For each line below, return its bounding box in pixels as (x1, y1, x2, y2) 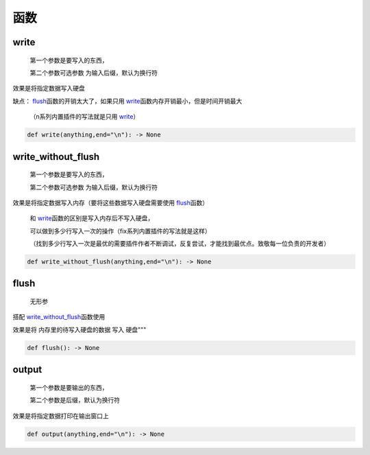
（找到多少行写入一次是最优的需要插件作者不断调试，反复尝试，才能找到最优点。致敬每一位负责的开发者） (29, 240, 330, 248)
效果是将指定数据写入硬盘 (12, 84, 85, 93)
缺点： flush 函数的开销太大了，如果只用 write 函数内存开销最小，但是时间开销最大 (12, 97, 243, 105)
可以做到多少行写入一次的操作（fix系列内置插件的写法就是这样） (29, 226, 212, 235)
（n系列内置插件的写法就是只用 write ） (29, 113, 140, 121)
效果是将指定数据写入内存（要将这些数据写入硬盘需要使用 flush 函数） (12, 198, 209, 207)
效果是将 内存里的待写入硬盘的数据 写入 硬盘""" (12, 325, 147, 334)
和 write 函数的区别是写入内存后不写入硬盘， (29, 214, 154, 222)
